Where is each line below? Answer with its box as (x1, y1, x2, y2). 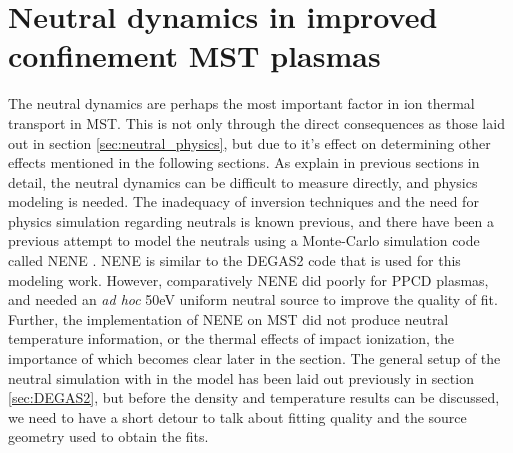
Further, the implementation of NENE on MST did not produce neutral (8, 308, 449, 329)
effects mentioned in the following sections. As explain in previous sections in (8, 152, 480, 173)
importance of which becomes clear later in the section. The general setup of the (8, 348, 501, 369)
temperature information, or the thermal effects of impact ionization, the (8, 328, 454, 349)
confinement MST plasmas (8, 35, 381, 76)
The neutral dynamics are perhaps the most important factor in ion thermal (8, 93, 475, 114)
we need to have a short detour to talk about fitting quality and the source (8, 406, 467, 427)
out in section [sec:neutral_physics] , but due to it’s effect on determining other (8, 132, 491, 153)
